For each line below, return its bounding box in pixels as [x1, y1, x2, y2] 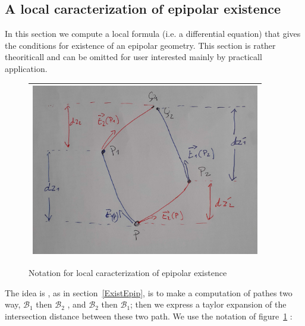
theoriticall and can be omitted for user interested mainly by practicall [5, 51, 262, 63]
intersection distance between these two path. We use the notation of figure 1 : [5, 309, 293, 322]
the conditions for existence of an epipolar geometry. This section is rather [5, 39, 276, 51]
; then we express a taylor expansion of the [130, 298, 287, 311]
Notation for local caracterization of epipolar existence [29, 267, 227, 279]
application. [5, 62, 48, 74]
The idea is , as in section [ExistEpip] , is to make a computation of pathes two [5, 286, 293, 299]
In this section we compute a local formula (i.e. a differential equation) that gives [5, 27, 301, 40]
